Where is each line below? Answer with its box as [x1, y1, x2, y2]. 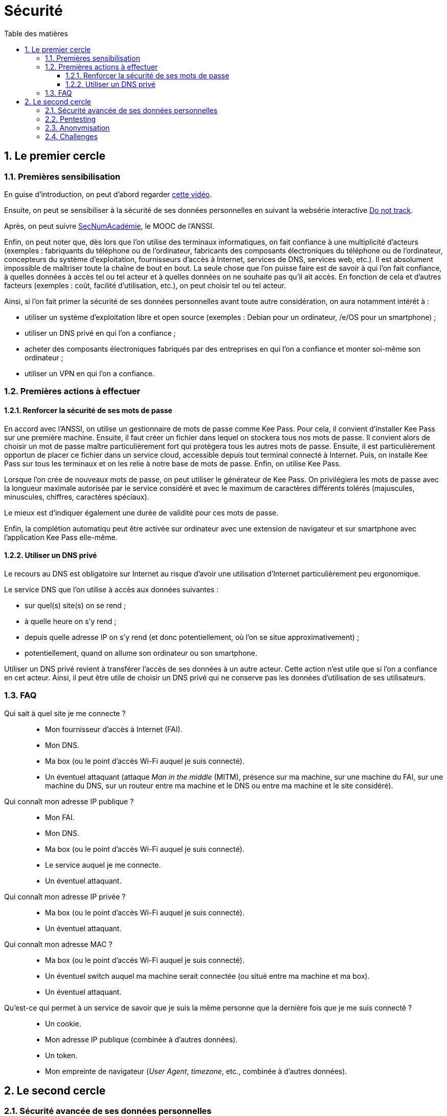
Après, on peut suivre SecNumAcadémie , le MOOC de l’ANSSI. [4, 221, 214, 230]
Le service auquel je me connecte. [45, 860, 161, 869]
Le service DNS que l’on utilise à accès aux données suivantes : [4, 585, 219, 594]
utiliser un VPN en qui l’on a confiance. [25, 369, 155, 378]
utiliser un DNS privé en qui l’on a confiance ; [25, 328, 176, 337]
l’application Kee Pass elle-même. [4, 532, 118, 542]
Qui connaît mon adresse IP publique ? [4, 797, 134, 806]
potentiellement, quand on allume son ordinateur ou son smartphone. [25, 648, 258, 657]
